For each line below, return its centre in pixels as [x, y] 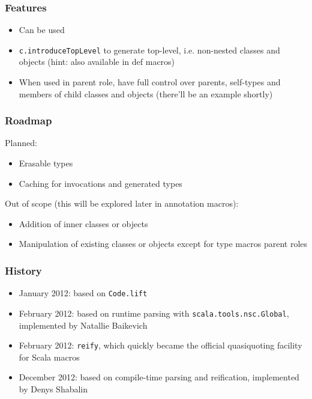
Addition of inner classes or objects [83, 223]
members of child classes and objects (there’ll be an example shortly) [146, 93]
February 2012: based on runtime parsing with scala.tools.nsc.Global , [154, 313]
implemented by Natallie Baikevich [83, 325]
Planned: [21, 143]
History [23, 270]
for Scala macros [49, 357]
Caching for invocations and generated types [100, 183]
